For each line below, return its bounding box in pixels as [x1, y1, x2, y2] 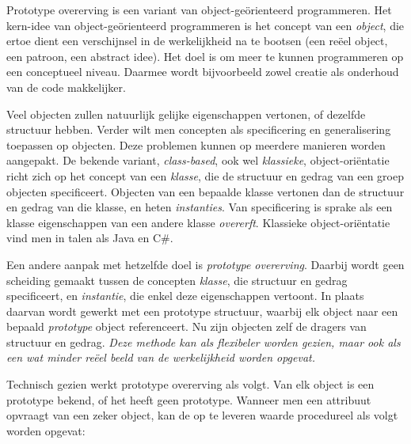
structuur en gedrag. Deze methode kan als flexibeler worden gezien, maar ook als [6, 333, 401, 350]
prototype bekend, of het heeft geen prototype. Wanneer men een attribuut [6, 391, 371, 408]
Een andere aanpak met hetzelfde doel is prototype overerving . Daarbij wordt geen [6, 256, 405, 272]
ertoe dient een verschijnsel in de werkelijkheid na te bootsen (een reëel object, [6, 32, 388, 49]
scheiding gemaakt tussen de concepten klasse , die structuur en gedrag [6, 271, 348, 288]
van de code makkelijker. [6, 78, 126, 95]
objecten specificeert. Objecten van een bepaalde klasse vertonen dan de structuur [6, 183, 405, 199]
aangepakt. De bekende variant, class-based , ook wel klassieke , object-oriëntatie [6, 152, 390, 169]
